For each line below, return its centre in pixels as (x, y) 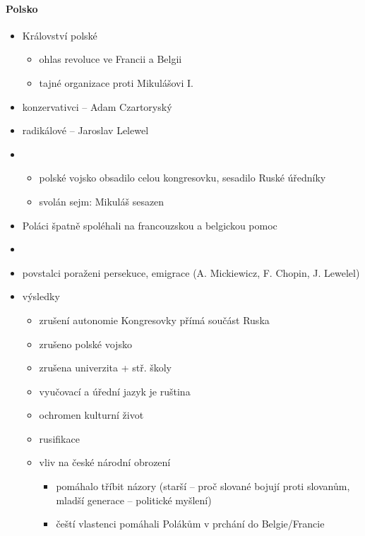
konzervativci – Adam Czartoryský (97, 106)
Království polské (60, 35)
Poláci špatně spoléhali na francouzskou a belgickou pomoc (150, 225)
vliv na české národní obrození (105, 462)
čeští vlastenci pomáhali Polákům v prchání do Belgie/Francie (190, 524)
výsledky (41, 296)
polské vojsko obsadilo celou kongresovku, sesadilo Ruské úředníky (182, 178)
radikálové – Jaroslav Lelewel (85, 130)
